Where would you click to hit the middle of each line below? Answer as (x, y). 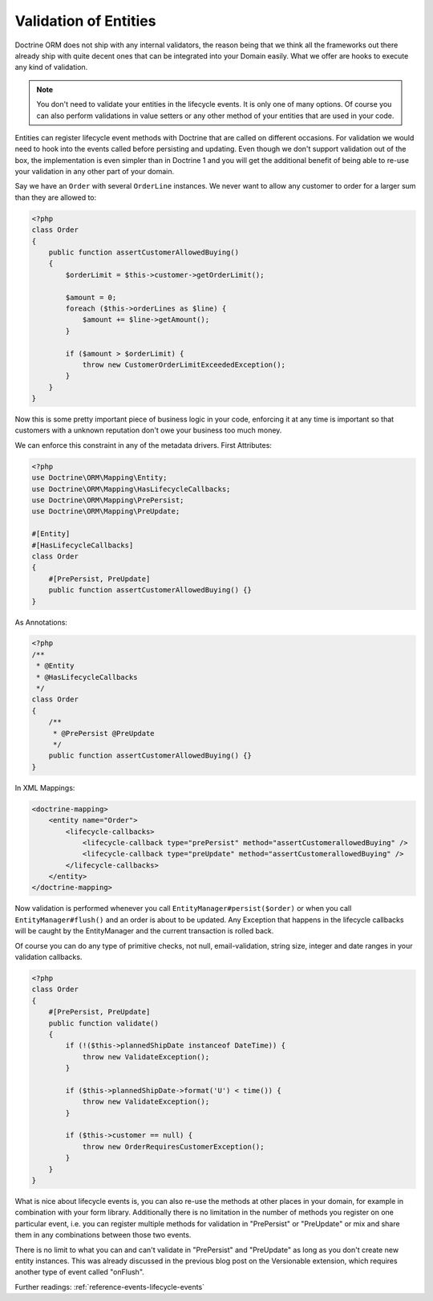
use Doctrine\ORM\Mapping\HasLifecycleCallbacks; (131, 489)
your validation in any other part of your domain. (95, 172)
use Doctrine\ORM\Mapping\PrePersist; (108, 500)
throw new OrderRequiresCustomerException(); (173, 1147)
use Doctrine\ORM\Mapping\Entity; (99, 478)
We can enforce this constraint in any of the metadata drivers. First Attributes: (144, 445)
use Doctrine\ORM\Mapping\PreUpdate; (106, 511)
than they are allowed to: (56, 197)
